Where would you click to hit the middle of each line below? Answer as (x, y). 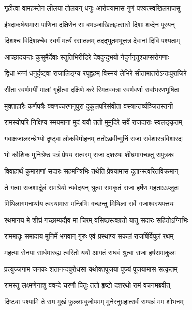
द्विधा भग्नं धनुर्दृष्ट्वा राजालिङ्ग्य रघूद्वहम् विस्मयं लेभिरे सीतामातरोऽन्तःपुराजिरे (96, 73)
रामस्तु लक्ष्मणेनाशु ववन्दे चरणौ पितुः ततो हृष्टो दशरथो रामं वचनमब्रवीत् (87, 285)
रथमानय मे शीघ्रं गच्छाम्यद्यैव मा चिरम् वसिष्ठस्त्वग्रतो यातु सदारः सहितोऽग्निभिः (96, 220)
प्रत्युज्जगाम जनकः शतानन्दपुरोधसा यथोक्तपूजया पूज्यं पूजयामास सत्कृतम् (91, 269)
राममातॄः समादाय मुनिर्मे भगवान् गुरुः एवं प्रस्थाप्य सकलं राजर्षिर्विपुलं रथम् (89, 236)
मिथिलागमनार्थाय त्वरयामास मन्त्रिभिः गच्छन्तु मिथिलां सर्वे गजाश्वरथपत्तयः (89, 204)
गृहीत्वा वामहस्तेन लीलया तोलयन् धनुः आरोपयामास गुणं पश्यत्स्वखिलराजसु (93, 8)
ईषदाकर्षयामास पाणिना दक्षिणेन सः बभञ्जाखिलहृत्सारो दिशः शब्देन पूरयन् (90, 24)
